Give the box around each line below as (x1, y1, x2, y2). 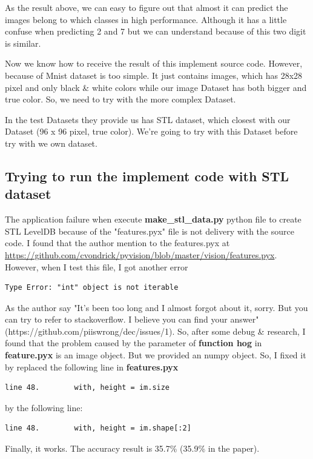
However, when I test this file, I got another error (5, 260, 188, 273)
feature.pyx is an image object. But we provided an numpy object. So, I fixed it (5, 349, 306, 361)
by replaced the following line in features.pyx (5, 360, 179, 373)
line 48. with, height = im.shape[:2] (5, 424, 191, 433)
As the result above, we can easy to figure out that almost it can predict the (5, 1, 288, 13)
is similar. (5, 36, 41, 49)
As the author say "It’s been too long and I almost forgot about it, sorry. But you (5, 301, 308, 313)
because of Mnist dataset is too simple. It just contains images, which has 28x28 (5, 69, 303, 81)
